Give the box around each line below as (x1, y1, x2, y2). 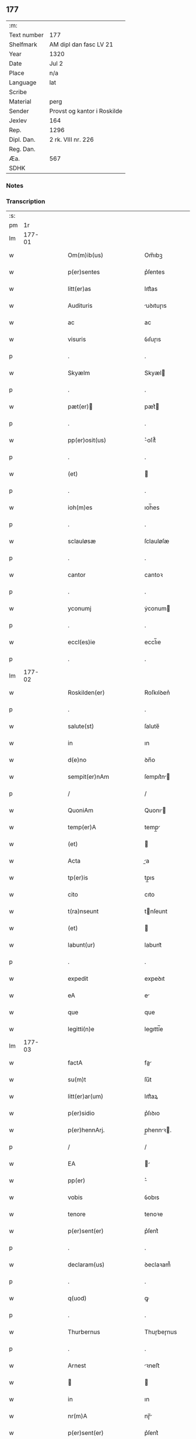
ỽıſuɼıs (144, 335, 162, 344)
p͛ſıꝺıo (144, 1109, 160, 1117)
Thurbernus (68, 1328, 100, 1336)
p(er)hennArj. (68, 1126, 105, 1134)
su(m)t (68, 1076, 86, 1084)
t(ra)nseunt (68, 907, 99, 915)
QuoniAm (68, 806, 93, 815)
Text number (9, 30, 44, 39)
